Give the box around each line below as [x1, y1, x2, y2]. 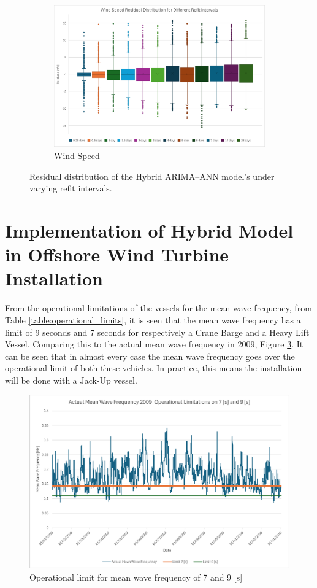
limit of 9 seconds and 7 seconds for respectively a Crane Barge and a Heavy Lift [5, 325, 310, 338]
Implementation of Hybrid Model [5, 218, 294, 243]
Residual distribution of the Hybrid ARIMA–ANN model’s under [29, 169, 275, 182]
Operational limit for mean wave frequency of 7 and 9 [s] [29, 570, 243, 583]
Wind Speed [54, 149, 100, 162]
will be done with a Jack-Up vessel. [5, 373, 137, 386]
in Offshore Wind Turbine [5, 242, 229, 267]
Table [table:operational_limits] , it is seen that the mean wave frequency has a [5, 313, 301, 326]
